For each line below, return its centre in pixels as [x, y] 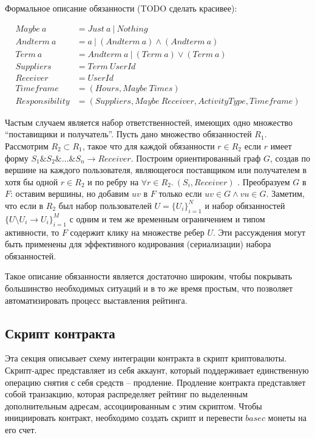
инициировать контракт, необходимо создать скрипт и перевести [124, 418]
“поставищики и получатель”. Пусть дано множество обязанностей [128, 134]
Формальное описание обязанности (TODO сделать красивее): [121, 8]
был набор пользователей [105, 205]
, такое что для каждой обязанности [148, 146]
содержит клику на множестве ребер [137, 232]
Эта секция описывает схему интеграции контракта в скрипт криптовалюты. [146, 358]
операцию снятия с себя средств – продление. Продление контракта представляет [155, 382]
